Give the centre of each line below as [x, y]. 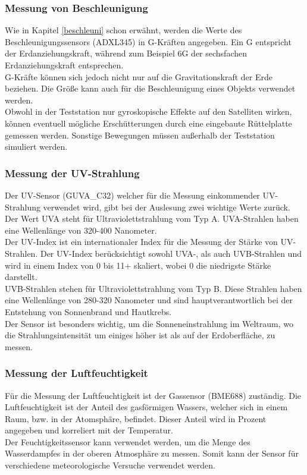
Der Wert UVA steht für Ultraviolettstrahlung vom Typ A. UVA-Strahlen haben [152, 218]
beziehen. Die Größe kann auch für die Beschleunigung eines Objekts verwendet [150, 88]
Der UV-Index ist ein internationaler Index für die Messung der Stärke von [141, 242]
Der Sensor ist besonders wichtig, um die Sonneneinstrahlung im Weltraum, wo [149, 323]
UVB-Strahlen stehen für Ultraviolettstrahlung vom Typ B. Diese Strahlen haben [153, 288]
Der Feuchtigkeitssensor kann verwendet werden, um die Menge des [128, 441]
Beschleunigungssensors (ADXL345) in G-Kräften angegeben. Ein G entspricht [148, 41]
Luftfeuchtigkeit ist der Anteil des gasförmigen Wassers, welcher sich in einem [146, 407]
